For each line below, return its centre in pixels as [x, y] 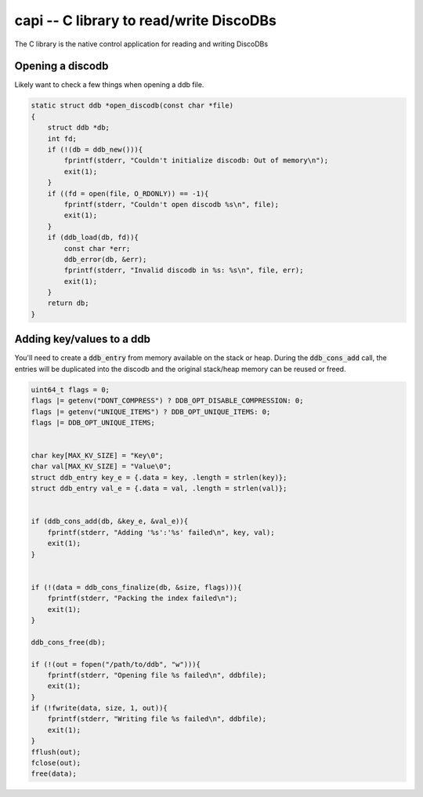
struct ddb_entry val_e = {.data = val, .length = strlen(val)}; [159, 489]
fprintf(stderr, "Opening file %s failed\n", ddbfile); [157, 675]
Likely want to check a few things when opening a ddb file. [109, 85]
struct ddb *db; [78, 128]
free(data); [54, 774]
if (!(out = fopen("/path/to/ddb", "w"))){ [116, 664]
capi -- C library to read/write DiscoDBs [146, 20]
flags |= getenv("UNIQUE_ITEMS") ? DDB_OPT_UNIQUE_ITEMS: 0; [151, 411]
